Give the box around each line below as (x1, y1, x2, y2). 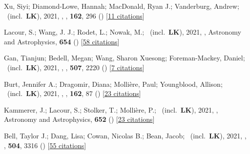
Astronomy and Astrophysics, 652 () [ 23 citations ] (4, 114, 155, 124)
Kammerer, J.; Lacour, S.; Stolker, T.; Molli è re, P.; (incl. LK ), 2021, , (4, 104, 218, 115)
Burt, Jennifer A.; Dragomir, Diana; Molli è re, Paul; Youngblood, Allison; (4, 78, 223, 89)
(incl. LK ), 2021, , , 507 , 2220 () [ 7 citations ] (7, 62, 145, 72)
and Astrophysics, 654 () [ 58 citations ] (4, 36, 120, 46)
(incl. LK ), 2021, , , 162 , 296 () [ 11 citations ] (7, 10, 145, 20)
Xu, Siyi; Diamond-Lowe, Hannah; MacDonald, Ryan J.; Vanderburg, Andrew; (4, 1, 239, 11)
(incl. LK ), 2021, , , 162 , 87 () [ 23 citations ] (7, 88, 141, 98)
